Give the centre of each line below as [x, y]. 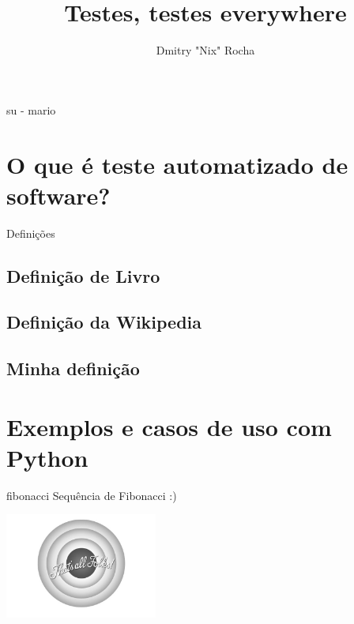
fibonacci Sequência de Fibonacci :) [92, 495]
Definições [31, 233]
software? [58, 195]
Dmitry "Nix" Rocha [205, 50]
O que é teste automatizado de [177, 164]
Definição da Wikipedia [104, 322]
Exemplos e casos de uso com [169, 426]
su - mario [31, 109]
